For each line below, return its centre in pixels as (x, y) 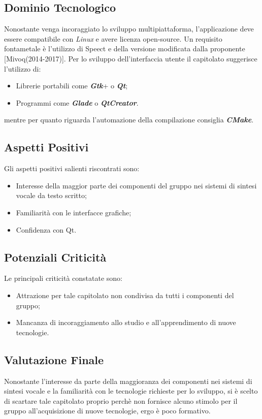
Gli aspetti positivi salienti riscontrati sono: (72, 168)
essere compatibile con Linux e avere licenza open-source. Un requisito (113, 38)
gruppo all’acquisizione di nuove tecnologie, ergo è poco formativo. (107, 411)
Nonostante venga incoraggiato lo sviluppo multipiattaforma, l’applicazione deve (129, 29)
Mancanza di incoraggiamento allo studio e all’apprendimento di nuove (126, 322)
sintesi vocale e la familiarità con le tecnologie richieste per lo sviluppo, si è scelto (131, 391)
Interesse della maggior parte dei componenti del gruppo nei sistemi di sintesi (136, 185)
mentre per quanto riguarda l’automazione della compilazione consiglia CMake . (129, 120)
